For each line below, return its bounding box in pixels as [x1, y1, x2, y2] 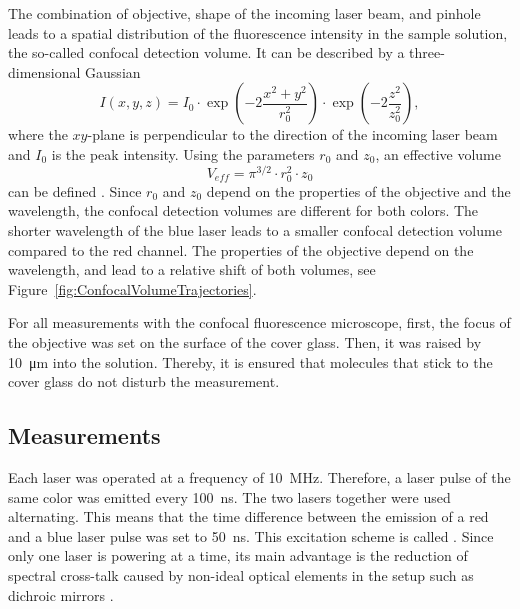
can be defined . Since [8, 180, 142, 201]
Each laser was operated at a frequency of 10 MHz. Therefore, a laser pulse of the [8, 466, 511, 487]
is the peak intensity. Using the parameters [51, 143, 315, 164]
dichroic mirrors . [8, 584, 114, 605]
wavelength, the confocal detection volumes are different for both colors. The [8, 200, 479, 221]
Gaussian [85, 61, 141, 82]
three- [409, 42, 445, 63]
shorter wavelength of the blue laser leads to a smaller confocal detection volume [8, 219, 502, 240]
